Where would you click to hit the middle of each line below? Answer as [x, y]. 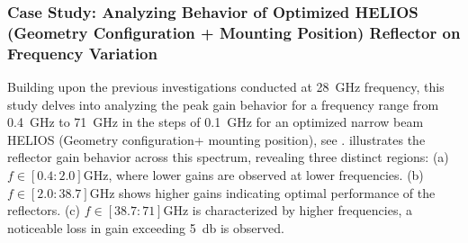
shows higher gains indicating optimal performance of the [277, 192]
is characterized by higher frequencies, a [302, 210]
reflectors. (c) [44, 210]
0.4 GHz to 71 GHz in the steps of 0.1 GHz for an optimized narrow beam [216, 122]
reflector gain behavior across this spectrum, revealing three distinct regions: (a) [228, 157]
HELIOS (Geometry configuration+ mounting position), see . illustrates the [216, 139]
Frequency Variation [82, 53]
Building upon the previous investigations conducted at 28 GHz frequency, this [226, 87]
